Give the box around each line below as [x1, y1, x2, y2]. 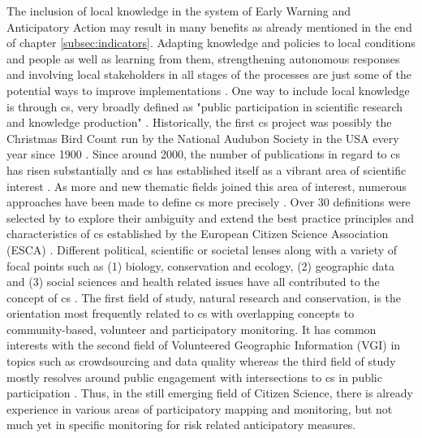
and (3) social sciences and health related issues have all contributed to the [6, 273, 380, 290]
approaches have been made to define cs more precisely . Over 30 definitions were [6, 193, 411, 210]
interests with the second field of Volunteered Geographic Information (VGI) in [6, 336, 401, 353]
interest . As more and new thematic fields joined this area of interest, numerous [6, 177, 407, 194]
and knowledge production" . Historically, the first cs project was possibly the [6, 114, 392, 131]
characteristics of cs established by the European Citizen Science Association [6, 225, 389, 242]
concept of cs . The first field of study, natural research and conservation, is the [6, 288, 402, 306]
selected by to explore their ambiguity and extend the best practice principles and [6, 209, 415, 226]
